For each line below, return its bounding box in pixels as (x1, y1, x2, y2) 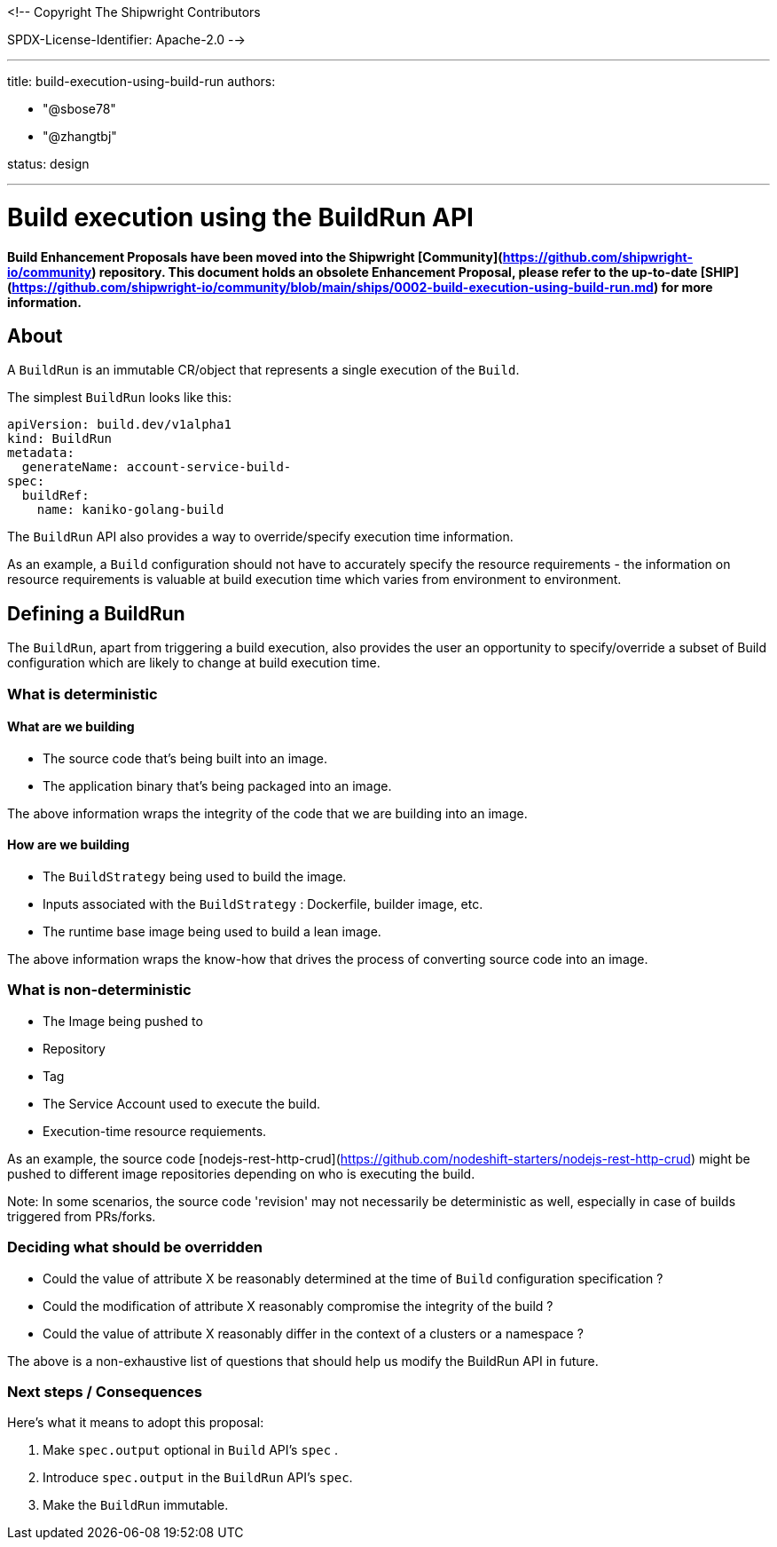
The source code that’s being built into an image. (43, 750, 327, 766)
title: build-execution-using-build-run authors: (7, 74, 276, 89)
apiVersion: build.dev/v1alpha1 (7, 417, 232, 432)
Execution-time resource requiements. (43, 1123, 267, 1139)
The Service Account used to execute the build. (43, 1095, 320, 1111)
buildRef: (21, 488, 90, 503)
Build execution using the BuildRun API (7, 201, 474, 233)
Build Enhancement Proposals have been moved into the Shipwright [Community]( (7, 249, 503, 264)
